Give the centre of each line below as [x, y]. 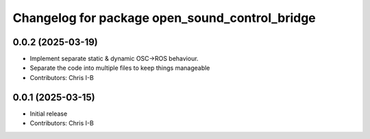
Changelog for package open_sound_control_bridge [164, 18]
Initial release [49, 114]
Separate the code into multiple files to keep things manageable [120, 68]
